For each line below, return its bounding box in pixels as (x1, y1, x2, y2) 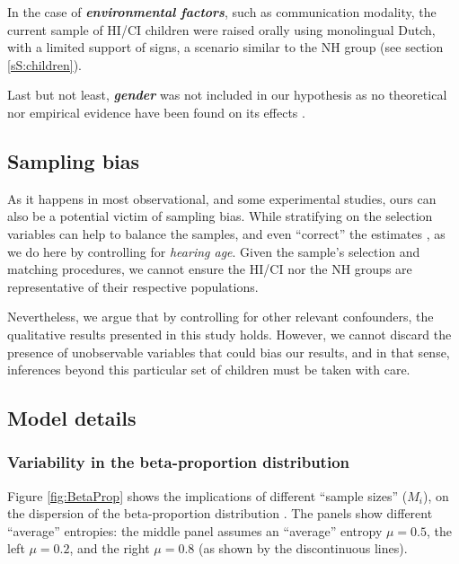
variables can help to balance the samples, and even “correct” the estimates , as (7, 224, 446, 242)
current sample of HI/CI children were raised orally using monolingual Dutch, (7, 20, 436, 39)
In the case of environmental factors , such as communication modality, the (7, 3, 437, 21)
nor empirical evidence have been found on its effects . (7, 102, 305, 121)
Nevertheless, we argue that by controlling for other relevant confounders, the (7, 307, 434, 326)
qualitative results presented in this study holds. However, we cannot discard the (7, 324, 452, 343)
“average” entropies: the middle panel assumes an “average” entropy (7, 521, 383, 540)
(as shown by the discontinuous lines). (198, 539, 408, 558)
